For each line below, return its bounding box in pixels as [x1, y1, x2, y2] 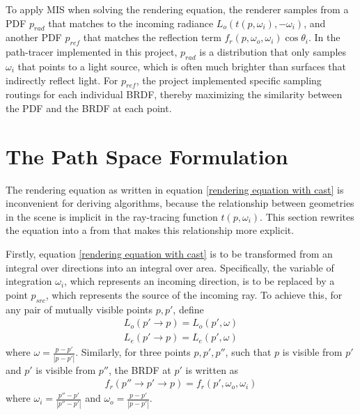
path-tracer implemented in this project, [6, 45, 178, 59]
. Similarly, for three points [75, 345, 191, 359]
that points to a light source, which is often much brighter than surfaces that [17, 58, 347, 73]
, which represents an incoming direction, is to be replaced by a [64, 274, 335, 288]
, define [173, 302, 204, 316]
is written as [185, 362, 239, 377]
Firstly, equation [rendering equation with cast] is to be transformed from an [6, 246, 333, 261]
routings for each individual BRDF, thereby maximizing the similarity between [6, 87, 343, 102]
